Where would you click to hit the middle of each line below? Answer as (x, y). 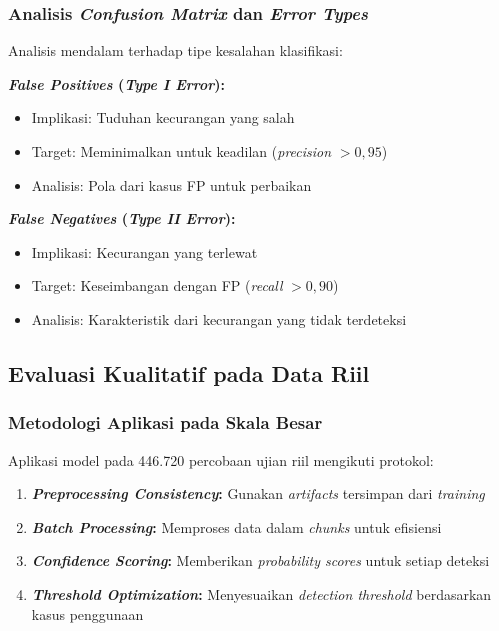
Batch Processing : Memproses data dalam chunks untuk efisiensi (236, 526)
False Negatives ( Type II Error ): (122, 218)
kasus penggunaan (87, 613)
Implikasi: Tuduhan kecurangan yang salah (163, 117)
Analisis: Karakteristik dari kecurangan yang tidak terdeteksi (219, 318)
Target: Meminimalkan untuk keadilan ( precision (181, 151)
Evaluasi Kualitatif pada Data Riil (189, 372)
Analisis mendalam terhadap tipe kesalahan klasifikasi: (175, 50)
